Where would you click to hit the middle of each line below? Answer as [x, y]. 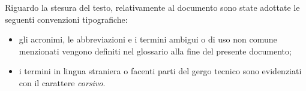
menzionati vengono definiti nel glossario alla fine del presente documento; [155, 51]
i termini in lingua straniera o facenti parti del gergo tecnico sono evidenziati [160, 71]
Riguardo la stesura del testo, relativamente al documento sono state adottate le [152, 7]
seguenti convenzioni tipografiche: [66, 19]
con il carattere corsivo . [62, 82]
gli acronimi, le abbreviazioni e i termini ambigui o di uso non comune [148, 39]
